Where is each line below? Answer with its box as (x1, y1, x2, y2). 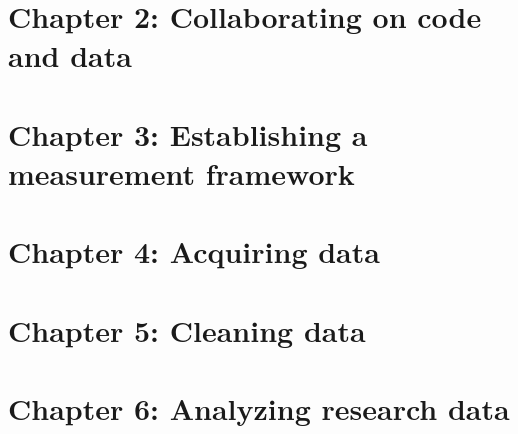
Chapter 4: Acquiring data (8, 231, 380, 272)
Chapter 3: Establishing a (8, 113, 368, 154)
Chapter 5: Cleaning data (8, 309, 366, 350)
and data (8, 35, 132, 76)
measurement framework (8, 152, 355, 193)
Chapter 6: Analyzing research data (8, 388, 510, 429)
